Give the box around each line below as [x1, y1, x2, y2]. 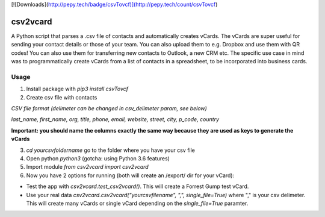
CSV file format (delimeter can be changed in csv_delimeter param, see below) [11, 105, 207, 112]
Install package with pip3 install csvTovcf [26, 85, 129, 93]
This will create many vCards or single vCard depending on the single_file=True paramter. [26, 200, 249, 207]
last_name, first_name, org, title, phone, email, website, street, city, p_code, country [11, 116, 220, 123]
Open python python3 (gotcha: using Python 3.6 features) [26, 154, 170, 162]
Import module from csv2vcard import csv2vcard [26, 163, 149, 171]
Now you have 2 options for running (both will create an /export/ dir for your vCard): [26, 172, 235, 179]
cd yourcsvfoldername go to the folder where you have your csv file [26, 146, 196, 154]
